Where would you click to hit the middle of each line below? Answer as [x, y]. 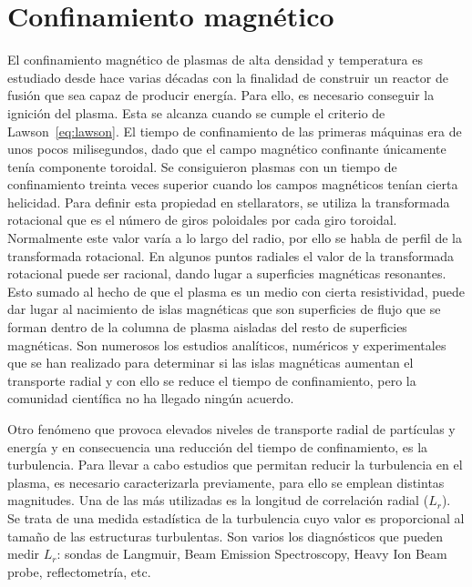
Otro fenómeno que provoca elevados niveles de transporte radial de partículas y [231, 429]
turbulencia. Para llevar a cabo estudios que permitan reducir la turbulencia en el [235, 465]
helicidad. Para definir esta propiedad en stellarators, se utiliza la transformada [229, 202]
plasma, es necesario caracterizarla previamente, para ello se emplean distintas [226, 482]
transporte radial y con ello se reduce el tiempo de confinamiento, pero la [212, 380]
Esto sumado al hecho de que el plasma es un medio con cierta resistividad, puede [236, 291]
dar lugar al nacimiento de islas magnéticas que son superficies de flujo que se [224, 309]
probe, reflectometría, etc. [79, 571]
